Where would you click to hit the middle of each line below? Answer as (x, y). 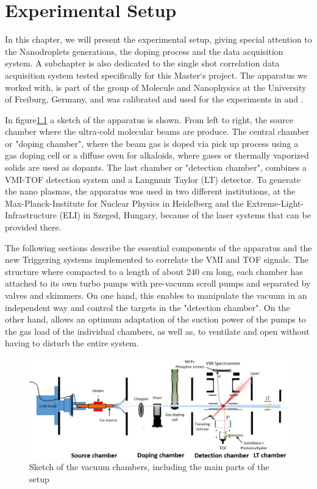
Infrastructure (31, 215)
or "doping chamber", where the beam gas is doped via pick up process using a (152, 143)
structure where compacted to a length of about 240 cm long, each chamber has (154, 271)
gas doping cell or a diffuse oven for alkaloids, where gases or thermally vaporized (157, 155)
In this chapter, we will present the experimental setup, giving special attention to (158, 39)
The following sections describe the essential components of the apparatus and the (158, 247)
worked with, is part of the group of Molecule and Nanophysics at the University (156, 87)
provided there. (33, 227)
